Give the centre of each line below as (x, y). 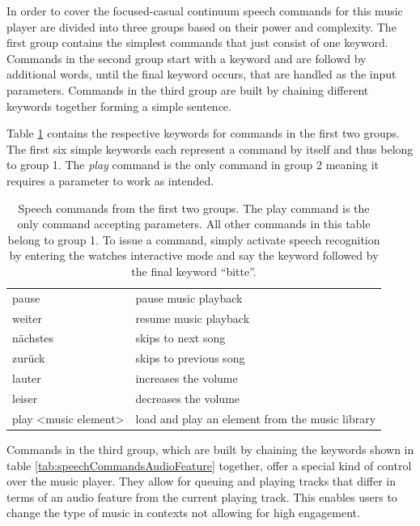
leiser (25, 398)
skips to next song (180, 338)
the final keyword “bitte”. (194, 271)
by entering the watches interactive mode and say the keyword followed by (194, 255)
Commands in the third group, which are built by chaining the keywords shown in (210, 449)
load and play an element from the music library (256, 418)
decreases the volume (188, 398)
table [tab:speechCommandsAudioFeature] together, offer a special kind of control (209, 465)
